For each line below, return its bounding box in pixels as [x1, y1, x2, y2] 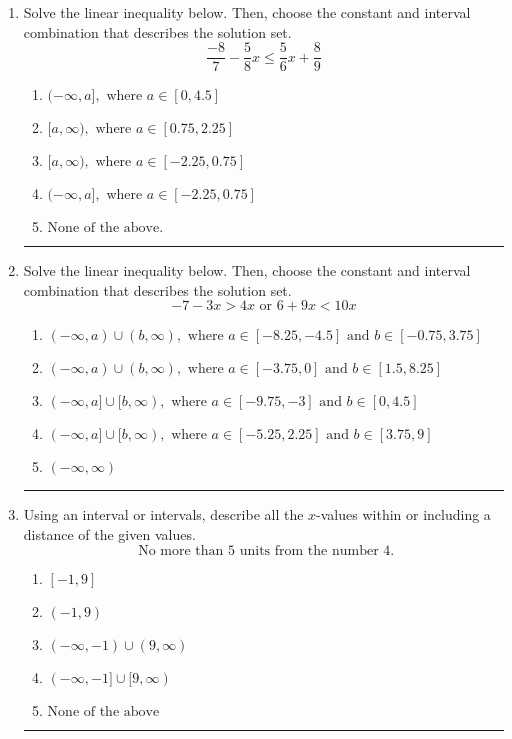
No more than [138, 543, 224, 558]
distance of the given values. [23, 524, 196, 545]
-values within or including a [316, 504, 491, 525]
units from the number [239, 543, 379, 558]
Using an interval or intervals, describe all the [23, 504, 304, 525]
